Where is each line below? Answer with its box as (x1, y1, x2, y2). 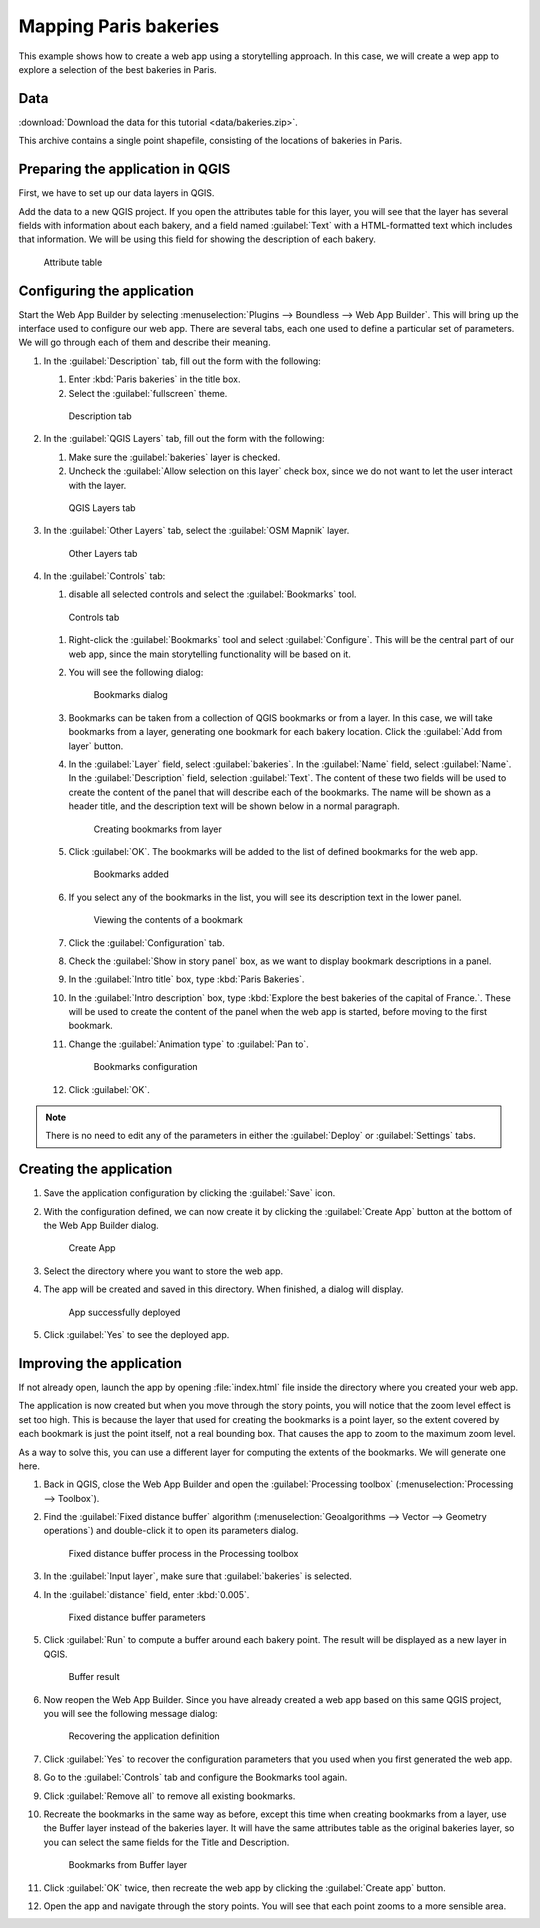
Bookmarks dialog (93, 689, 169, 701)
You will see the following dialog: (68, 666, 204, 679)
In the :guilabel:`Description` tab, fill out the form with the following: (43, 355, 322, 367)
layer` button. (68, 740, 124, 752)
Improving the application (18, 1355, 182, 1372)
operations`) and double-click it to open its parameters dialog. (43, 1525, 299, 1537)
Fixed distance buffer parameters (68, 1611, 206, 1624)
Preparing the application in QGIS (18, 161, 231, 178)
